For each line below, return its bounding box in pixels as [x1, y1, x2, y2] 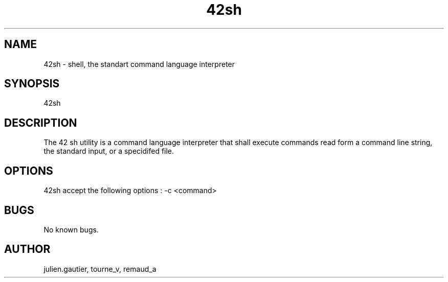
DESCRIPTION [4, 116, 77, 129]
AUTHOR [4, 243, 51, 256]
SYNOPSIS [4, 77, 60, 90]
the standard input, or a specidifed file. [43, 147, 174, 156]
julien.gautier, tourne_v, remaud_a [43, 264, 156, 273]
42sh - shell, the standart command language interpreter [43, 59, 235, 68]
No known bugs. [43, 225, 99, 234]
